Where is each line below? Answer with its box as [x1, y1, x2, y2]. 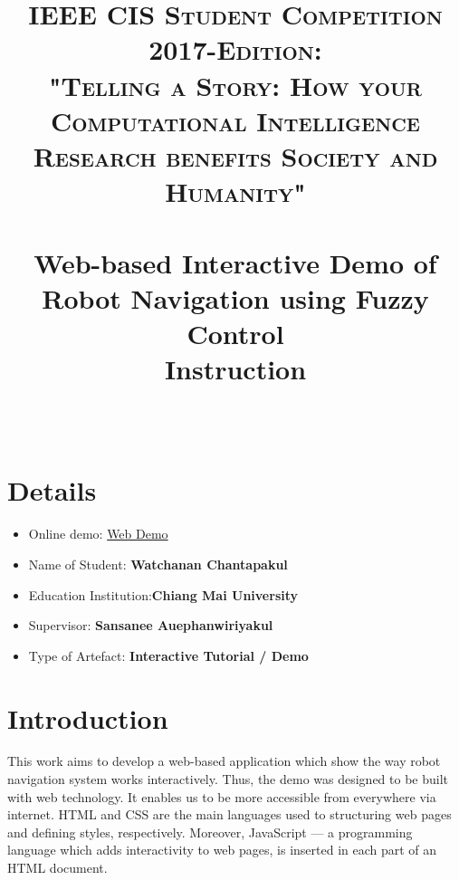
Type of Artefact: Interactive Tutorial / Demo [28, 646, 309, 665]
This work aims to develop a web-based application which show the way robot [7, 751, 441, 770]
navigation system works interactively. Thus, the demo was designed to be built [7, 770, 449, 789]
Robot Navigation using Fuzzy [42, 279, 429, 316]
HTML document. [7, 858, 108, 877]
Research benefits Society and [33, 137, 438, 174]
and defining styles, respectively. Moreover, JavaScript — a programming [7, 822, 413, 841]
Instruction [164, 350, 307, 387]
